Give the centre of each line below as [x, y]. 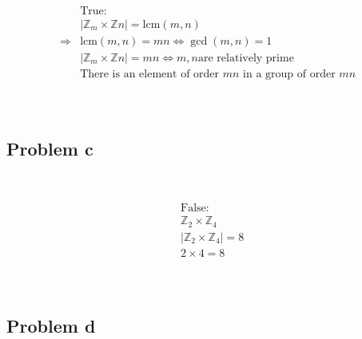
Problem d [51, 325]
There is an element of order [150, 74]
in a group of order [289, 74]
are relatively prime [246, 58]
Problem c [50, 148]
